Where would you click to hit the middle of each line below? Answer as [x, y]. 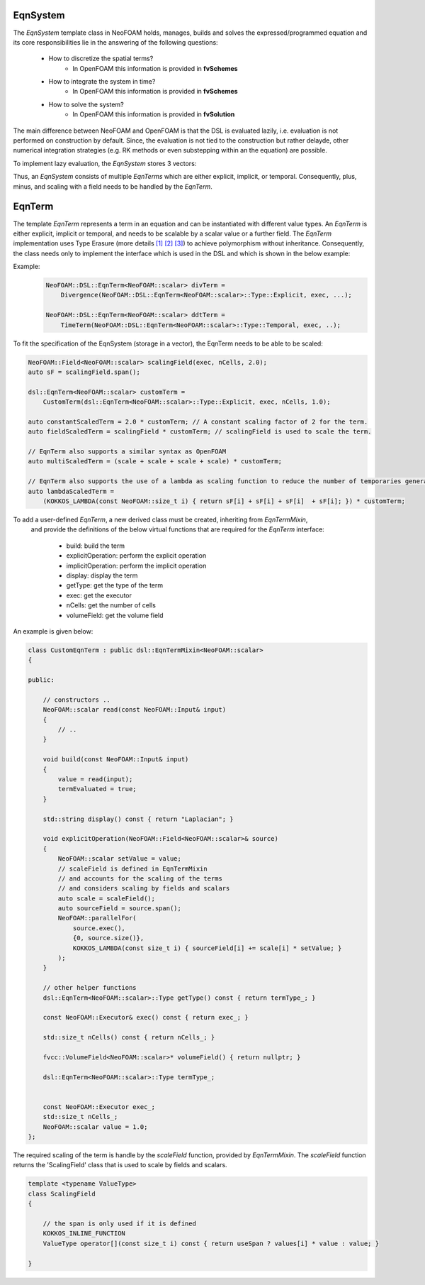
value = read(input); [95, 779]
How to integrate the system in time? [102, 82]
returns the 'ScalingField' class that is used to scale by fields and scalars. [120, 1165]
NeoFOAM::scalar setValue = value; [120, 859]
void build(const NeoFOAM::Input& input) [116, 760]
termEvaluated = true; [97, 789]
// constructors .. [77, 700]
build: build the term [96, 546]
